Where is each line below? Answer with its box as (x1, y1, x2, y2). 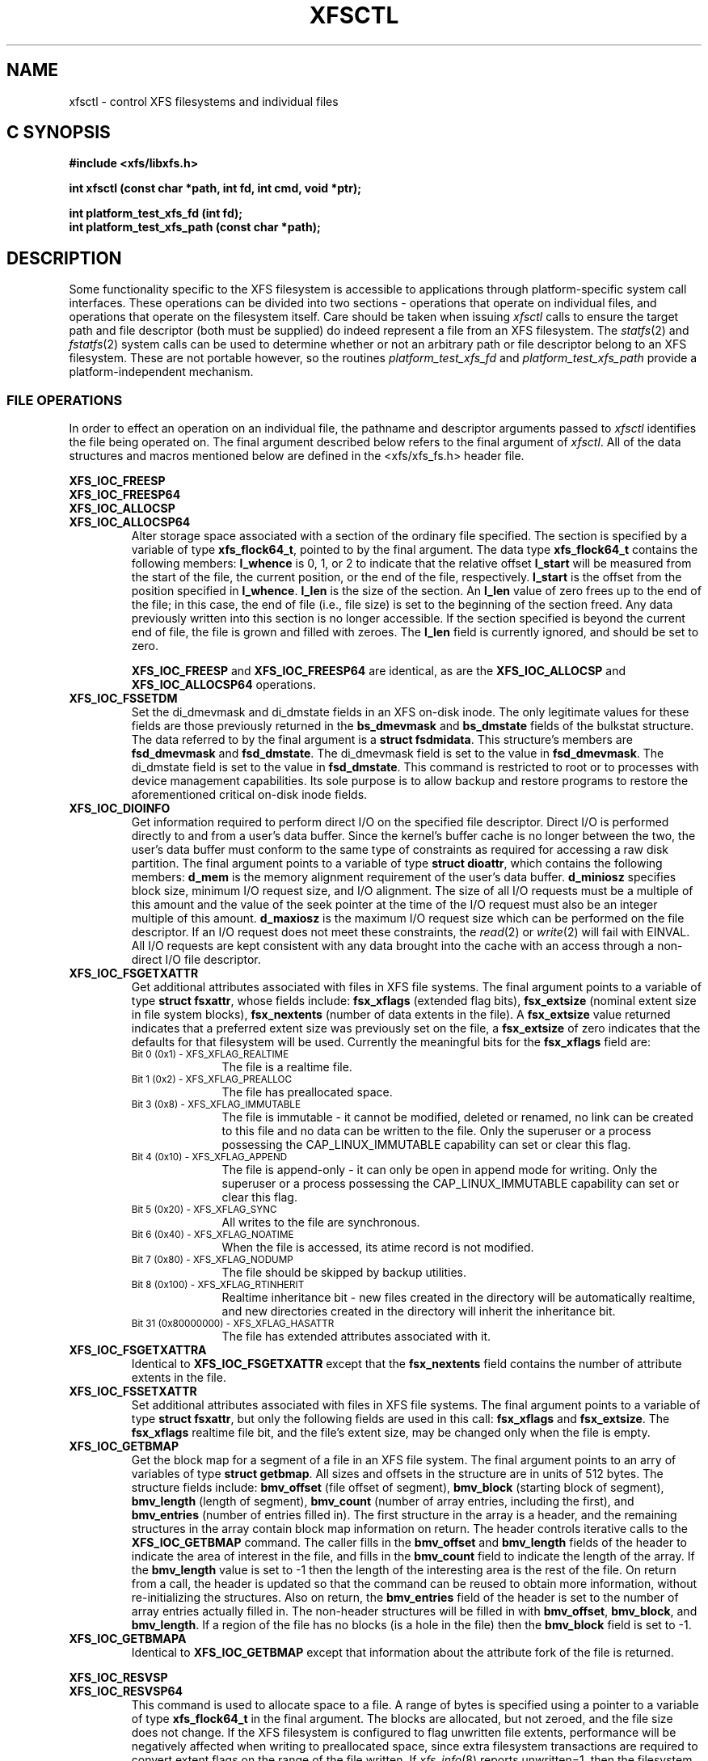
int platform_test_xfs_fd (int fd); (69, 206, 243, 221)
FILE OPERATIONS (6, 391, 123, 408)
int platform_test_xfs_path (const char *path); (69, 220, 321, 234)
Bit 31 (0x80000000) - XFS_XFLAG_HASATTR (131, 1318, 335, 1330)
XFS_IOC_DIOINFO (69, 801, 171, 816)
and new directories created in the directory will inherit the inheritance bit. (221, 1304, 616, 1319)
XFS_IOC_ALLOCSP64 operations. (131, 678, 316, 692)
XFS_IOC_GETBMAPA (69, 1632, 187, 1646)
